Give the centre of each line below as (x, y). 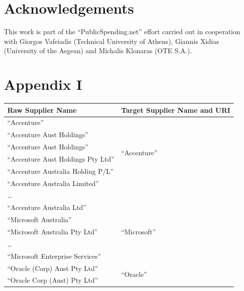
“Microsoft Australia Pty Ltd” (52, 231)
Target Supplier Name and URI (176, 110)
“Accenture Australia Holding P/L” (61, 171)
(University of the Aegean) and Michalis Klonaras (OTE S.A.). (98, 51)
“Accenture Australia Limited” (53, 183)
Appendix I (43, 84)
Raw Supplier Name (42, 110)
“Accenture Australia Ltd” (47, 207)
